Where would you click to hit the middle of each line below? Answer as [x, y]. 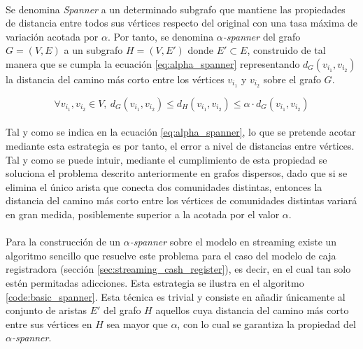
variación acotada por [52, 36]
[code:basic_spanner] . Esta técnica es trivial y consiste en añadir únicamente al [176, 296]
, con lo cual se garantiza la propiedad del [267, 323]
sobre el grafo [292, 79]
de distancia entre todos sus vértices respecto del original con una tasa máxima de [182, 23]
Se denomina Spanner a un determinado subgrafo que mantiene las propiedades [176, 9]
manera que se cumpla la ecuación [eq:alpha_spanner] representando [153, 63]
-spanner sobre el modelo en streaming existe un [233, 242]
